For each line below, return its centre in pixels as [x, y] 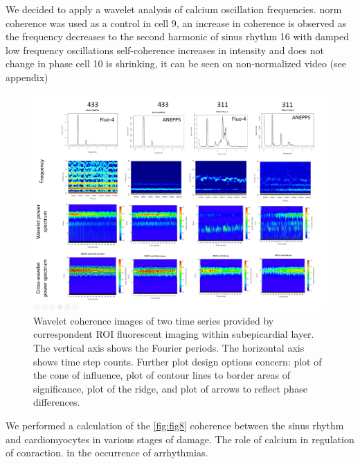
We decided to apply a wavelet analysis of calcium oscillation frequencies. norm [174, 9]
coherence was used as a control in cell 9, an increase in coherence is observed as [176, 23]
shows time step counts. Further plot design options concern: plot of [178, 361]
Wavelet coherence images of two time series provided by [154, 320]
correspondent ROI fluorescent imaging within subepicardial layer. [174, 334]
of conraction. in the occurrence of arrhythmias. [107, 453]
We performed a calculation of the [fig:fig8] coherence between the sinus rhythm [175, 425]
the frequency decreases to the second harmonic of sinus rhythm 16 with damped [177, 36]
